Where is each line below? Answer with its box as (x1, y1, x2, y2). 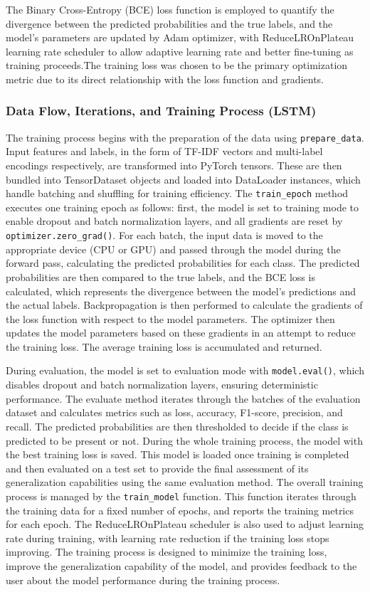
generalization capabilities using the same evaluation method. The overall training (6, 475, 364, 490)
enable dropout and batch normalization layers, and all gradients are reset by (6, 213, 343, 228)
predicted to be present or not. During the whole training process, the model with (6, 433, 363, 448)
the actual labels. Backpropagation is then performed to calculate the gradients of (6, 297, 363, 312)
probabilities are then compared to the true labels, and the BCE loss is (6, 269, 315, 284)
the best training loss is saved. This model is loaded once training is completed (6, 447, 349, 462)
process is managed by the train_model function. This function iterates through (6, 488, 356, 503)
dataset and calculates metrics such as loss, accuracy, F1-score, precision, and (6, 405, 343, 420)
